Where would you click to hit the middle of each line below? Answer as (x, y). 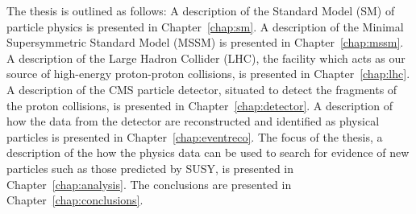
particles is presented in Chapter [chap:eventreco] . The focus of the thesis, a (195, 136)
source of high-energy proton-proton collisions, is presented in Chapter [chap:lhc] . (208, 74)
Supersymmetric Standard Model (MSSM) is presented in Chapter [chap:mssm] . (205, 42)
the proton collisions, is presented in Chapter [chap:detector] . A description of (200, 105)
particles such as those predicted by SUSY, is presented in (150, 168)
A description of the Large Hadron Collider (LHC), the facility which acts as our (206, 58)
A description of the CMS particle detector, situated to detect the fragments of (202, 89)
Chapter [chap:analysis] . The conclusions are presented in (149, 184)
